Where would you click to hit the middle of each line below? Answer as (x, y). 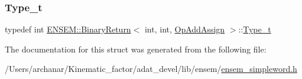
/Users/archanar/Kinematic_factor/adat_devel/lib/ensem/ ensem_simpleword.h (151, 69)
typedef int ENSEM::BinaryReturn (68, 29)
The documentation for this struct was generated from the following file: (136, 49)
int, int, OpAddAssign (185, 29)
